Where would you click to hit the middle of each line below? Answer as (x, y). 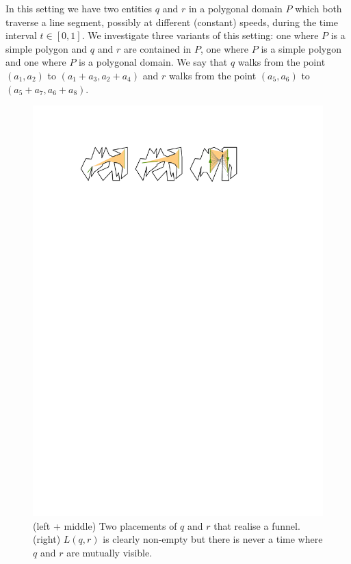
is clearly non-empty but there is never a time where (213, 539)
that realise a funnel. (257, 525)
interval (21, 35)
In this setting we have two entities (79, 8)
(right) (47, 539)
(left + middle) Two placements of (105, 525)
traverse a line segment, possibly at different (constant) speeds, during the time (172, 22)
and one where (36, 62)
